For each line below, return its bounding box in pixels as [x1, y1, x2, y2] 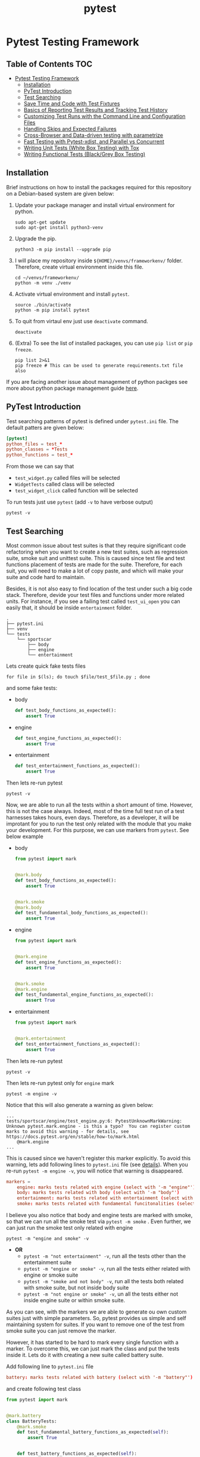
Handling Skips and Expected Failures [23, 126, 117, 132]
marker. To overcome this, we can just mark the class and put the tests [6, 1345, 180, 1352]
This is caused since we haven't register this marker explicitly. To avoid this [6, 1154, 191, 1162]
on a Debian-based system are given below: [6, 190, 114, 197]
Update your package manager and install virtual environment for [14, 201, 175, 208]
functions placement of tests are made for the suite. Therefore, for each [6, 561, 183, 568]
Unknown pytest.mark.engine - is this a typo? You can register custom [6, 1123, 190, 1129]
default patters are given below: [6, 424, 85, 431]
